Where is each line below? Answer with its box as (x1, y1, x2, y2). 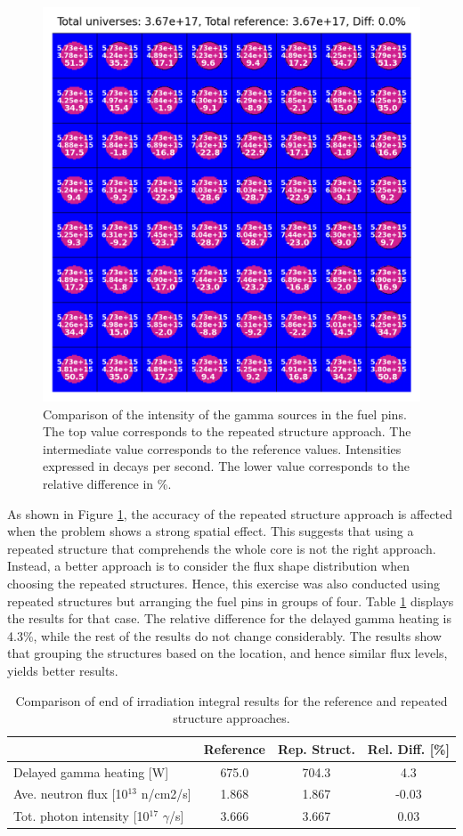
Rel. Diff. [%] (367, 739, 450, 758)
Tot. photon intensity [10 (13, 807, 150, 825)
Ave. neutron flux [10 (13, 784, 128, 803)
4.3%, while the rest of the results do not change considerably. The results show (7, 626, 442, 645)
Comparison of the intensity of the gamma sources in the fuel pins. (43, 404, 407, 423)
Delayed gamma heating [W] (13, 762, 169, 781)
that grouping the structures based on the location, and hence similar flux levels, (7, 644, 448, 662)
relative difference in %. (43, 475, 172, 492)
